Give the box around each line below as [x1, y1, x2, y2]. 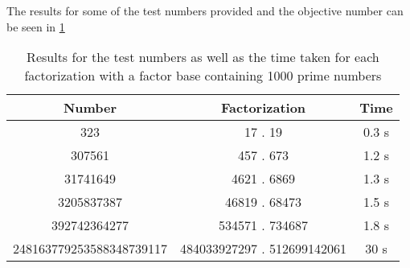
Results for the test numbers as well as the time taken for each [27, 47, 379, 67]
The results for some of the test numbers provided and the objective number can [6, 2, 404, 19]
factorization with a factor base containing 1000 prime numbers [24, 66, 382, 85]
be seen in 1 [6, 18, 65, 35]
